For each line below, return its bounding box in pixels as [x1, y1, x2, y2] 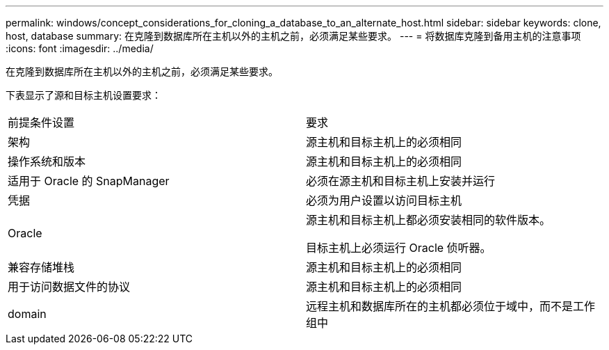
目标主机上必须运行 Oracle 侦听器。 [306, 241, 492, 255]
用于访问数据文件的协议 [8, 280, 131, 294]
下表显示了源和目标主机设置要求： [6, 89, 161, 101]
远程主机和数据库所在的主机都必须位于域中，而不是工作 [306, 299, 596, 313]
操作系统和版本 [8, 154, 86, 168]
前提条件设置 [8, 116, 75, 129]
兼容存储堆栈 [8, 260, 75, 274]
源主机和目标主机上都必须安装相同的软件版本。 [306, 213, 551, 227]
